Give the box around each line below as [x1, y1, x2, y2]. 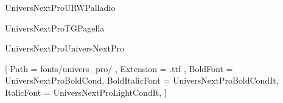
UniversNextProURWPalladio [5, 1, 116, 13]
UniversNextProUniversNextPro [5, 42, 124, 55]
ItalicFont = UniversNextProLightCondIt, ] [5, 85, 167, 98]
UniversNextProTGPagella [5, 21, 105, 34]
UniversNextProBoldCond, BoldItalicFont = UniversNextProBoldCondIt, [5, 74, 279, 87]
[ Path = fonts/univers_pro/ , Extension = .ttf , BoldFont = [5, 62, 233, 75]
